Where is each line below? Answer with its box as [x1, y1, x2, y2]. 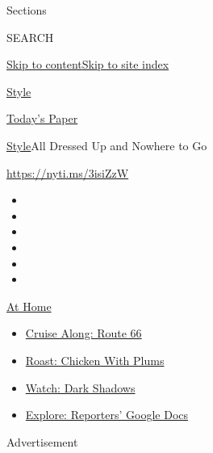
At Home [6, 297, 52, 314]
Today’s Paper [6, 110, 78, 127]
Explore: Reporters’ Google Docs [25, 406, 189, 423]
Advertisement [6, 433, 78, 450]
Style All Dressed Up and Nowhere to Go [6, 136, 207, 153]
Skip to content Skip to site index [6, 56, 169, 73]
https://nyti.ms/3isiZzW [6, 164, 129, 181]
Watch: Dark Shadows [25, 379, 136, 396]
